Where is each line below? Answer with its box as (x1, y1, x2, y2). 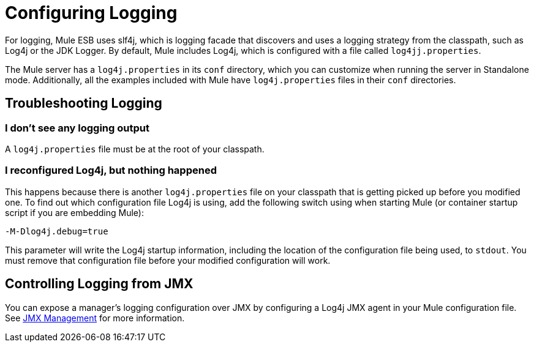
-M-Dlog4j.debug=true (5, 226, 108, 236)
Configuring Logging (5, 2, 178, 23)
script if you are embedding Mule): (5, 207, 144, 218)
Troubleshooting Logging (5, 95, 162, 111)
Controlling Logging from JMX (5, 276, 194, 292)
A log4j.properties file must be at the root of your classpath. (5, 143, 265, 154)
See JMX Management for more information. (5, 312, 185, 323)
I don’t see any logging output (5, 121, 149, 134)
